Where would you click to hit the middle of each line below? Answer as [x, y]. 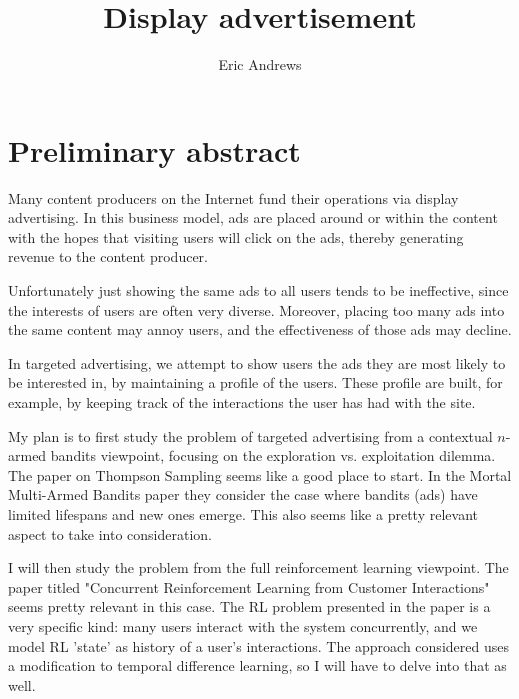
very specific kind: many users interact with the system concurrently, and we [243, 625]
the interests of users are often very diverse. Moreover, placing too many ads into [256, 309]
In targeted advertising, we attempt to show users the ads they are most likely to [257, 362]
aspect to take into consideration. [110, 533]
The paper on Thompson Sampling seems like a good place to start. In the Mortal [260, 474]
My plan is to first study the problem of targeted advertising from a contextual [250, 435]
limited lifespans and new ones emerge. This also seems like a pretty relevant [243, 513]
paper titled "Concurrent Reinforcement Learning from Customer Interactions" [249, 586]
